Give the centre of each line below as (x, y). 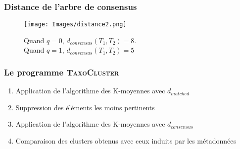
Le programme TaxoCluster (62, 72)
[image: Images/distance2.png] (75, 25)
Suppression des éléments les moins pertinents (85, 107)
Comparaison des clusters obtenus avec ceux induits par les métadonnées (126, 141)
